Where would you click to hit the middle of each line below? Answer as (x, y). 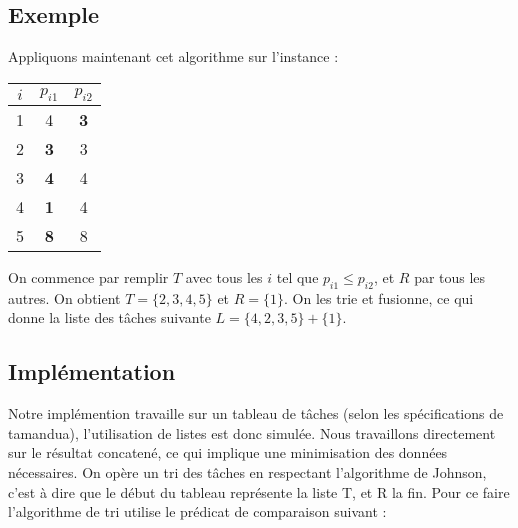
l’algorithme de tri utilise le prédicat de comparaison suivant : (197, 511)
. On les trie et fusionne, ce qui (379, 297)
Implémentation (92, 371)
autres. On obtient (64, 297)
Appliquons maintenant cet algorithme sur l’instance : (173, 56)
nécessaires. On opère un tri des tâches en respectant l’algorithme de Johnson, (247, 471)
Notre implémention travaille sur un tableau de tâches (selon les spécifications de (256, 413)
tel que (297, 276)
